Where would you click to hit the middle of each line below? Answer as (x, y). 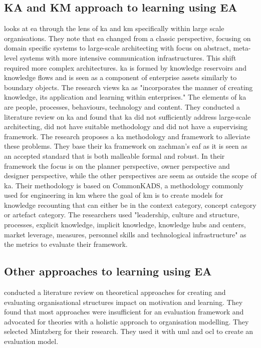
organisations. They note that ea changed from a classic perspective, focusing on (127, 38)
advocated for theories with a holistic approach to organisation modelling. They (126, 321)
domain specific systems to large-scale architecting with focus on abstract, (117, 48)
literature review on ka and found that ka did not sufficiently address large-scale (127, 116)
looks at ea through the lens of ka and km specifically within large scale (114, 28)
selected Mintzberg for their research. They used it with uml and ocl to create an (129, 331)
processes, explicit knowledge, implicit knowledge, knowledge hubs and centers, (125, 225)
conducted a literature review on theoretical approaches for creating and (115, 292)
